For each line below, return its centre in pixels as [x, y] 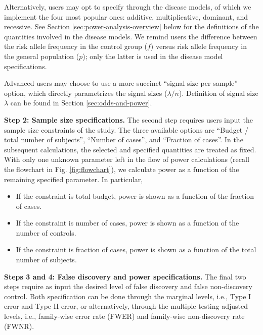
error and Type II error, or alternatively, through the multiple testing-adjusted [126, 306]
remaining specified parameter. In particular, [74, 179]
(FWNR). [19, 326]
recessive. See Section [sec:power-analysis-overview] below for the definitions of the [131, 26]
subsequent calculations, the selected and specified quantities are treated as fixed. [130, 149]
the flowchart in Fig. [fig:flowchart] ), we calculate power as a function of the [122, 169]
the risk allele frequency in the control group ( [76, 46]
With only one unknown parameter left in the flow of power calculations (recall [127, 159]
